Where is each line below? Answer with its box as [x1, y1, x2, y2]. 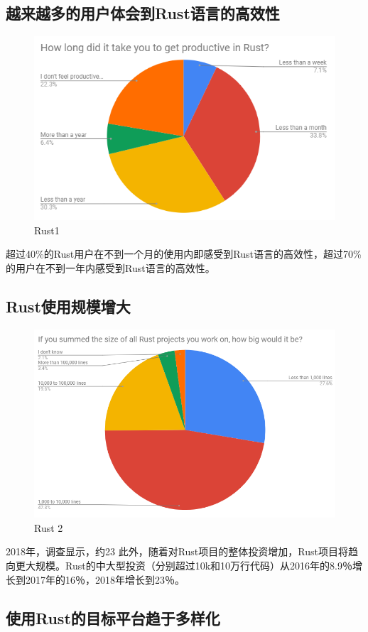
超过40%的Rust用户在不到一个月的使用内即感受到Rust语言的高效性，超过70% [6, 246, 362, 261]
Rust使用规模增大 [6, 295, 131, 317]
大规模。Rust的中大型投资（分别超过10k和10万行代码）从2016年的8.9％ [25, 557, 352, 572]
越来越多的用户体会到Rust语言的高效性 [6, 2, 280, 24]
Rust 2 [34, 520, 63, 535]
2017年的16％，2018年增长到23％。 [25, 572, 185, 587]
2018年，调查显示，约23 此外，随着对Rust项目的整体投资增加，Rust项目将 [6, 544, 348, 559]
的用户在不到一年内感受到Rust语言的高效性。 [6, 260, 215, 275]
